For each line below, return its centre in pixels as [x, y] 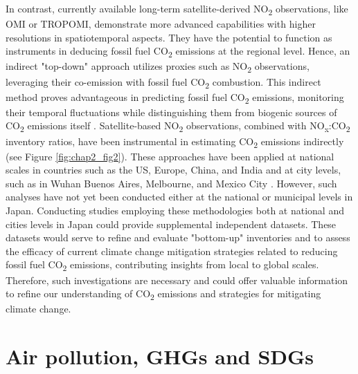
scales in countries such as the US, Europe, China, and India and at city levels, [173, 170]
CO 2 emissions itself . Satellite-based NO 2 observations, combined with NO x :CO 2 [178, 127]
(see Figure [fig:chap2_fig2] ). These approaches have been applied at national [170, 156]
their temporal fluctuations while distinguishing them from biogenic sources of [171, 112]
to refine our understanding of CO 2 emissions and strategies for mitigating [163, 294]
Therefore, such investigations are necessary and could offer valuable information [177, 280]
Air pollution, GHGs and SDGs [160, 356]
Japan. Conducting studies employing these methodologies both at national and [175, 211]
